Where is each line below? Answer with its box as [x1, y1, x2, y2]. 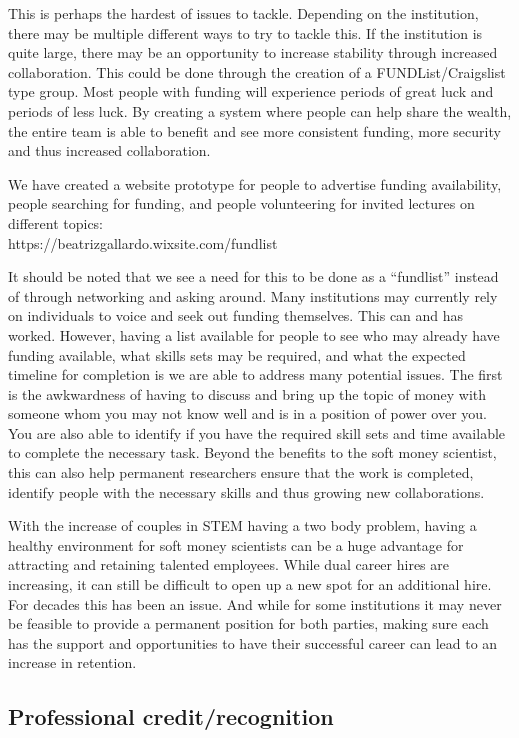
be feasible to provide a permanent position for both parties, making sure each [8, 613, 489, 634]
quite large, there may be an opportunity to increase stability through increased [8, 42, 498, 63]
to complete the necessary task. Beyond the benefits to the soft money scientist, [8, 442, 497, 463]
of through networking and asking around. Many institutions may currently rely [8, 285, 498, 306]
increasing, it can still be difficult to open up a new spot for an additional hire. [8, 574, 492, 595]
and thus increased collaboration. [8, 140, 211, 161]
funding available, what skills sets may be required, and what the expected [8, 344, 466, 365]
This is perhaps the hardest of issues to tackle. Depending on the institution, [8, 3, 479, 23]
